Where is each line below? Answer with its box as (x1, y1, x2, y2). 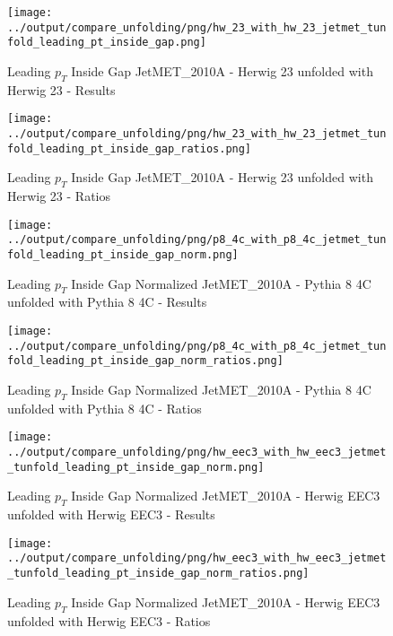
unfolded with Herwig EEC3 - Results (7, 505, 215, 524)
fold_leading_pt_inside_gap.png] (7, 36, 206, 49)
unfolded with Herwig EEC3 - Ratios (7, 611, 211, 630)
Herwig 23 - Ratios (7, 187, 111, 205)
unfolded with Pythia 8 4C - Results (7, 292, 207, 311)
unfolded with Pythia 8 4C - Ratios (7, 398, 202, 417)
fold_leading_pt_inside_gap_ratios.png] (7, 142, 252, 155)
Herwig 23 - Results (7, 80, 116, 99)
